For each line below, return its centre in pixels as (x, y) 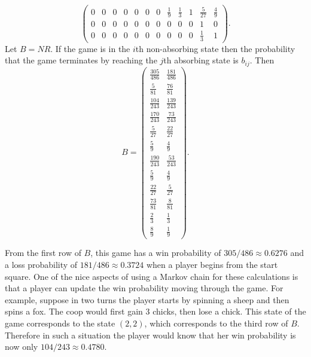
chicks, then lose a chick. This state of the (229, 311)
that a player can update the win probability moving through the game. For (144, 288)
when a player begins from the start (212, 265)
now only (22, 347)
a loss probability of (41, 265)
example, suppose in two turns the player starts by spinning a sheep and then (147, 299)
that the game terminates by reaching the (81, 60)
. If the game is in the (90, 48)
